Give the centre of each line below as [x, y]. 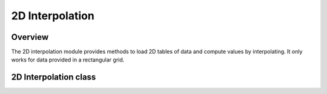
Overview [30, 37]
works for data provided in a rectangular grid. [68, 60]
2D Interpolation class [54, 77]
